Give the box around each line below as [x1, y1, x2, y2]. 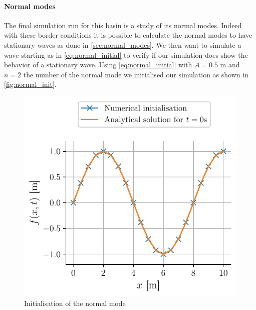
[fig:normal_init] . [4, 79, 57, 89]
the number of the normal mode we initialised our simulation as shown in [23, 69, 248, 79]
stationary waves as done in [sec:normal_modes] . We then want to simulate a [4, 39, 241, 50]
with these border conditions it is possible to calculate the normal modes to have [4, 30, 252, 40]
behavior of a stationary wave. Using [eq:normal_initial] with [4, 59, 192, 70]
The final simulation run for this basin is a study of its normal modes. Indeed [4, 20, 242, 30]
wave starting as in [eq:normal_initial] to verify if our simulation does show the [4, 49, 248, 60]
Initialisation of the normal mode [24, 298, 126, 308]
